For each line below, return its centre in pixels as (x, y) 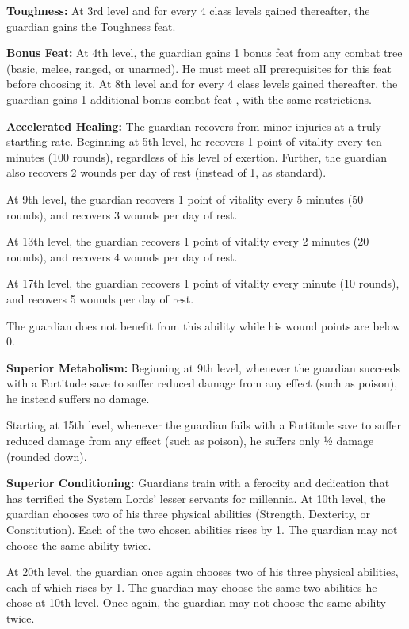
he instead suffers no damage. (78, 398)
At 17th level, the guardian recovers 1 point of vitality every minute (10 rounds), (203, 283)
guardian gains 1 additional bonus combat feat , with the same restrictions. (189, 99)
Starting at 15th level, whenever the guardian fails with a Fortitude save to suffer (204, 425)
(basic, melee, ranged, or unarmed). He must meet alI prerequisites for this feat (199, 68)
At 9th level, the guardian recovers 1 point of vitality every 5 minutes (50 (185, 198)
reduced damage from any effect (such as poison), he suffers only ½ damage (190, 441)
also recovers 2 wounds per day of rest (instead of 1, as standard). (166, 172)
